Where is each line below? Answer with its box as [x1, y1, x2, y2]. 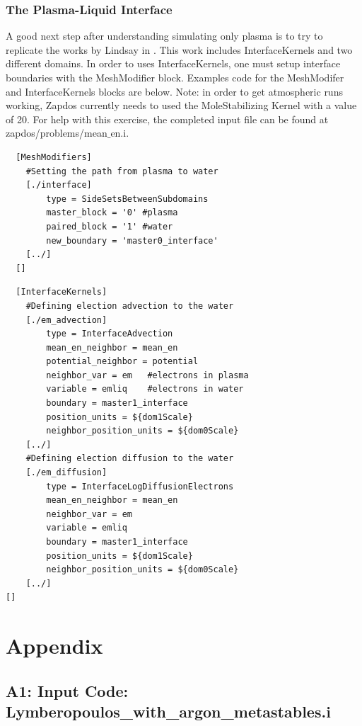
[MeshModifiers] [16, 152, 92, 162]
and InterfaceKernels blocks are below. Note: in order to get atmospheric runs [6, 84, 343, 98]
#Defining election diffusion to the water [25, 453, 234, 464]
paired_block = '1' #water [46, 221, 173, 232]
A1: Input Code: [6, 679, 129, 701]
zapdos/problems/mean [6, 125, 107, 140]
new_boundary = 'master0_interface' [46, 235, 218, 246]
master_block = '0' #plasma [46, 208, 178, 218]
